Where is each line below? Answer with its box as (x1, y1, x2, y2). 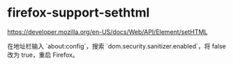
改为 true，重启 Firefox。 (7, 50, 79, 59)
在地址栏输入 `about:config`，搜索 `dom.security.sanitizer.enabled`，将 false (7, 41, 227, 50)
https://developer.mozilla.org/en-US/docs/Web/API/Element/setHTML (7, 28, 208, 36)
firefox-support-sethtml (7, 5, 150, 21)
